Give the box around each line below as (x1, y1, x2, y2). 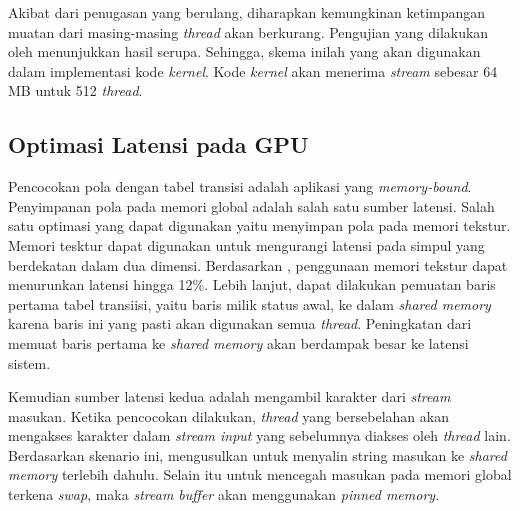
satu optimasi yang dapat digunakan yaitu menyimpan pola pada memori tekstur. (8, 215, 511, 236)
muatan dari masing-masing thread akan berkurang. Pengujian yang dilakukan (8, 21, 489, 42)
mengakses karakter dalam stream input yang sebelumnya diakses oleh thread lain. (8, 425, 511, 446)
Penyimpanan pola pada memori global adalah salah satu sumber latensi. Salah (8, 195, 495, 216)
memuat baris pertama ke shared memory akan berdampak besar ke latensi (8, 332, 469, 353)
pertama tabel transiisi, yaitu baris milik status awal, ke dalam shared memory (8, 293, 491, 314)
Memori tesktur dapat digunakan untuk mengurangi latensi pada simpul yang (8, 234, 485, 255)
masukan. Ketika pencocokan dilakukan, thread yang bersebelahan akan (8, 405, 449, 426)
